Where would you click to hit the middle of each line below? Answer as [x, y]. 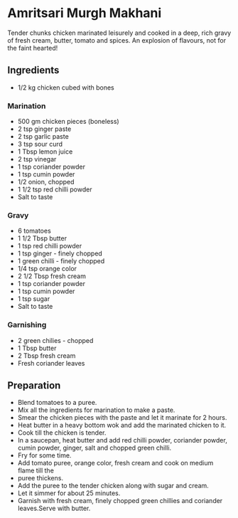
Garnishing [27, 325]
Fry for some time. [44, 455]
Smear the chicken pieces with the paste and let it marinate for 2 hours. [122, 418]
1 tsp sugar [34, 299]
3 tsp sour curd [40, 144]
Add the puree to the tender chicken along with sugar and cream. [113, 486]
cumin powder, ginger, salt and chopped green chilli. [94, 448]
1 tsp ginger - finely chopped [60, 253]
